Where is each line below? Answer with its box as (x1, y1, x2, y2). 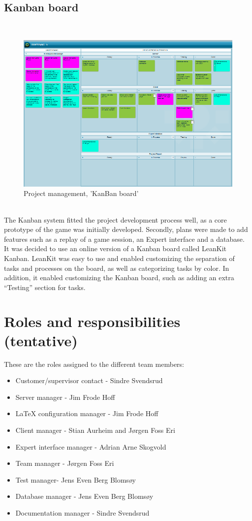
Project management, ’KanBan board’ (24, 188, 139, 198)
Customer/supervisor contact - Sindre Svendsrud (15, 375, 163, 386)
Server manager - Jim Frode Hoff (15, 391, 115, 402)
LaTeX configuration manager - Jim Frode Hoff (15, 408, 158, 419)
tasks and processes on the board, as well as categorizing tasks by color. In (4, 262, 229, 273)
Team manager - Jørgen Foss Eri (15, 458, 114, 468)
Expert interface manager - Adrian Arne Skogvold (15, 441, 166, 452)
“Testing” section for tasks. (4, 282, 86, 292)
